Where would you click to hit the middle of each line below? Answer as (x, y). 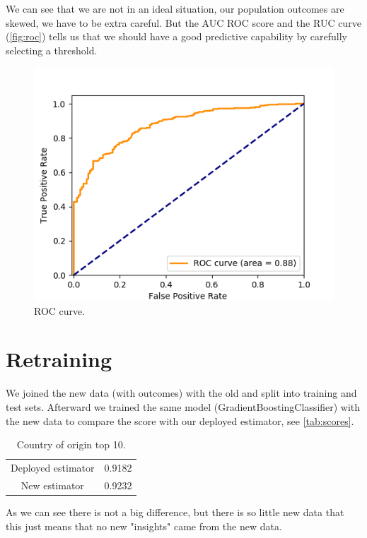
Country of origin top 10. (71, 444)
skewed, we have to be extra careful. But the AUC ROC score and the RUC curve (183, 22)
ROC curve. (60, 310)
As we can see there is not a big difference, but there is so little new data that (175, 512)
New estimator (52, 485)
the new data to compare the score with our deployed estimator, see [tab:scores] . (180, 420)
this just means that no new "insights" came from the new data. (144, 526)
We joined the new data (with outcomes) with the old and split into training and (181, 393)
